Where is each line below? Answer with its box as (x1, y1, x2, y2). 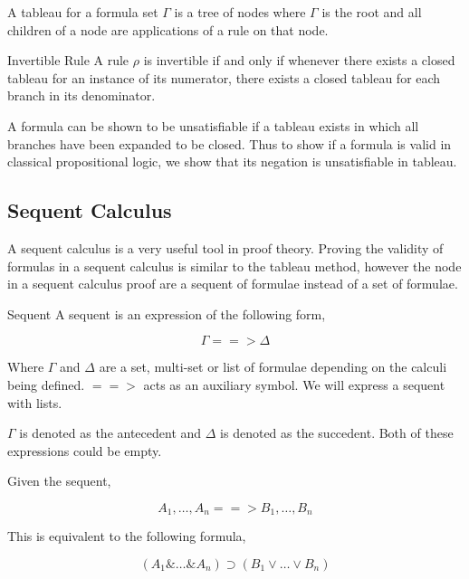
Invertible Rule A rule (7, 51, 129, 70)
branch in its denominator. (7, 86, 156, 105)
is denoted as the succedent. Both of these (220, 423, 454, 442)
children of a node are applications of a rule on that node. (7, 20, 329, 39)
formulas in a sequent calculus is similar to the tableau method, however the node (7, 256, 462, 275)
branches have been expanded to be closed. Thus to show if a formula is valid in (7, 134, 452, 153)
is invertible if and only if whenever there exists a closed (143, 51, 455, 70)
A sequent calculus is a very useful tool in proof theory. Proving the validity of (7, 238, 444, 257)
